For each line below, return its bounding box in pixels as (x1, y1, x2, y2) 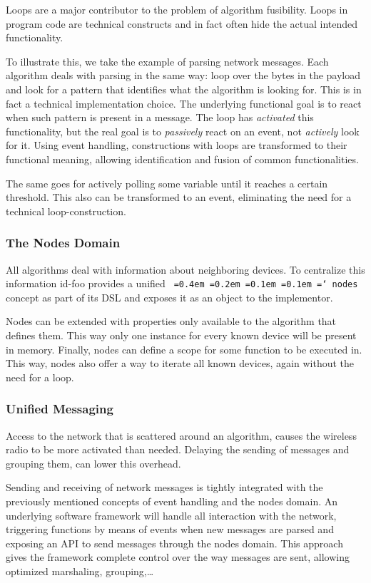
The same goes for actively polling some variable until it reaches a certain (6, 175, 328, 190)
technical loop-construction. (6, 203, 126, 218)
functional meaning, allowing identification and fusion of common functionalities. (6, 151, 359, 166)
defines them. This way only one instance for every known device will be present (6, 327, 357, 342)
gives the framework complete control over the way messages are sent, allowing (6, 550, 350, 564)
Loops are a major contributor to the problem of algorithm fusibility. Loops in (6, 2, 348, 16)
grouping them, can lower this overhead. (6, 455, 181, 470)
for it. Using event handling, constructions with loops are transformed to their (6, 138, 347, 153)
